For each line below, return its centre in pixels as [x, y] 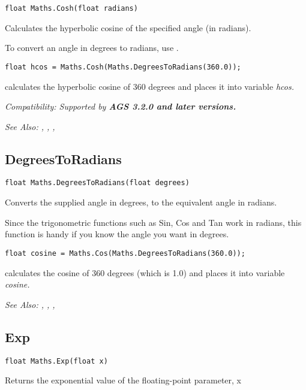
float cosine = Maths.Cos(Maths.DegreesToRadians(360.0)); [125, 253]
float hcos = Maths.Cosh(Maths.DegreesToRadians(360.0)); [123, 67]
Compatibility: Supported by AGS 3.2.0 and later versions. [121, 106]
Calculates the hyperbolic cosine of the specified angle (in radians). [128, 27]
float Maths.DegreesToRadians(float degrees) [97, 183]
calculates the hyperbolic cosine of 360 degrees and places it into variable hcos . [149, 86]
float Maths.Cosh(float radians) [71, 8]
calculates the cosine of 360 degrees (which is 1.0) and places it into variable [145, 272]
